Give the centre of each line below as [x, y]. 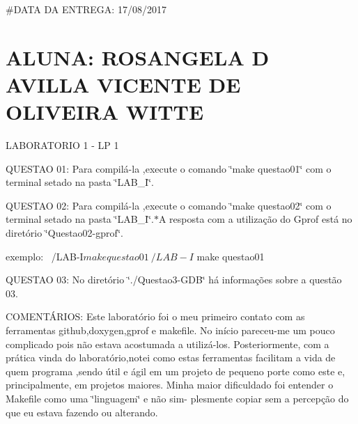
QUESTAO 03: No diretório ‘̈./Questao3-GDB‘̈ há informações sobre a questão [174, 280]
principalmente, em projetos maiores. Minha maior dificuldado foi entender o [170, 385]
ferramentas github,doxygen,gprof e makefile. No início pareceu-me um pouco [170, 330]
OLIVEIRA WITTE [105, 112]
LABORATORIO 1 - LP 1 [62, 145]
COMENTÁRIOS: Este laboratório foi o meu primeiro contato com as [155, 316]
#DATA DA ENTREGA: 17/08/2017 [86, 9]
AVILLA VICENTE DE [123, 84]
